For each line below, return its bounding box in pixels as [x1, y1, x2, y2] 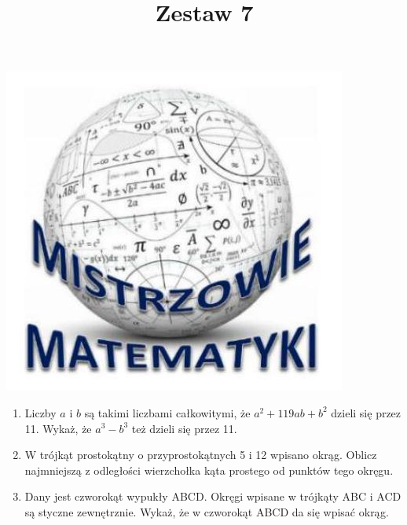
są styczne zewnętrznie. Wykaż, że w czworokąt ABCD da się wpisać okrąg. [24, 503, 389, 519]
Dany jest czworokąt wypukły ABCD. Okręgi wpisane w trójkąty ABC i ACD [24, 488, 401, 505]
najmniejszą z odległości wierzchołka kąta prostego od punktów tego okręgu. [24, 461, 394, 478]
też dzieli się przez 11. [131, 420, 237, 436]
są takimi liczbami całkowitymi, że [84, 404, 251, 420]
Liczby [24, 404, 57, 420]
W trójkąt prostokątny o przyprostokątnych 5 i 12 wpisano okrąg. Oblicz [24, 446, 377, 463]
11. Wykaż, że [24, 420, 92, 436]
